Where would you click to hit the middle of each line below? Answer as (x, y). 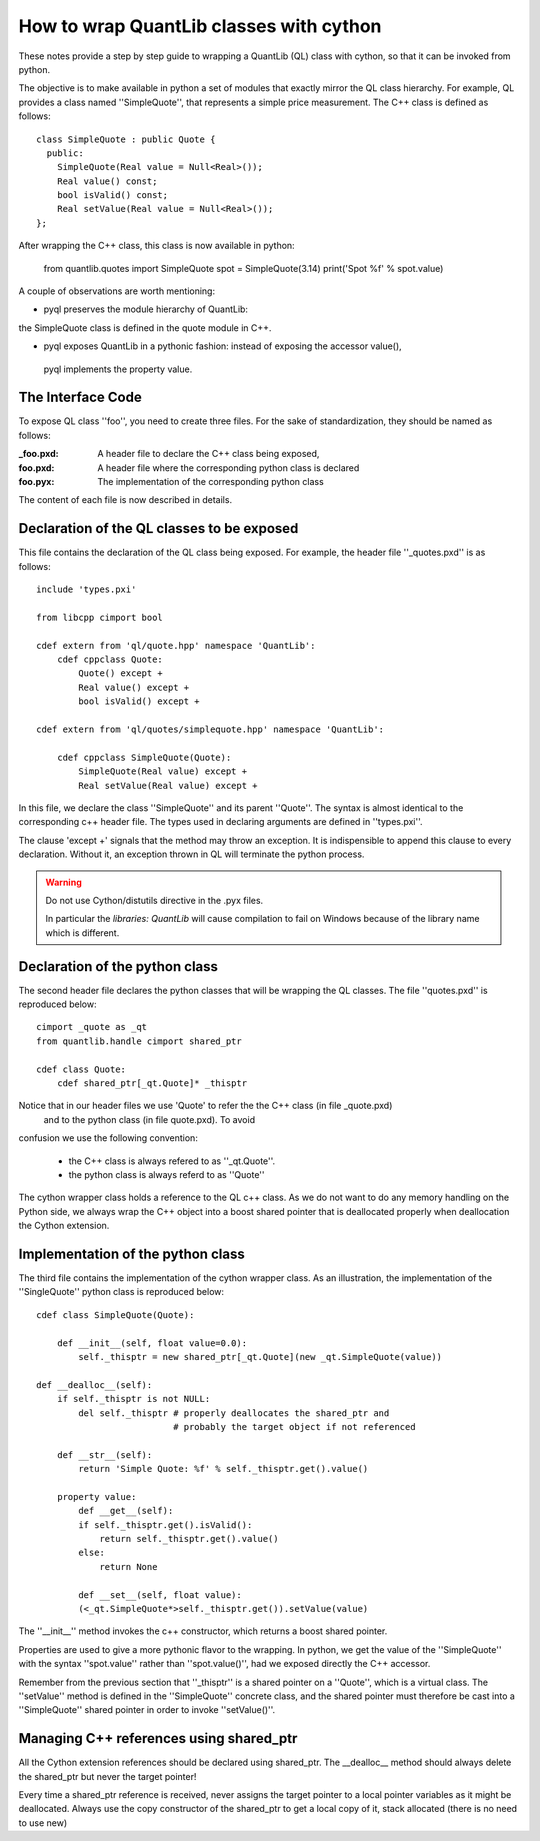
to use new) (43, 1822)
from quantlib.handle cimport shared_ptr (139, 1041)
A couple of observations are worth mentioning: (116, 291)
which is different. (82, 932)
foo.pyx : (36, 482)
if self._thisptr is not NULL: (133, 1399)
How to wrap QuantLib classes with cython (200, 26)
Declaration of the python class (118, 966)
